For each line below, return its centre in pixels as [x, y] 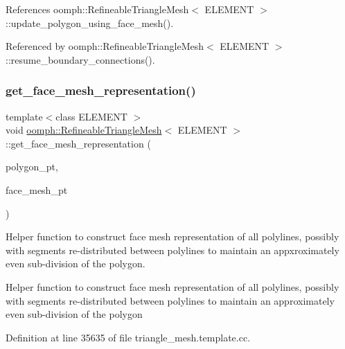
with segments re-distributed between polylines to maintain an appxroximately [172, 250]
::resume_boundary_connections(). [80, 59]
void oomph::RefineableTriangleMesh [84, 130]
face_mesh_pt [37, 189]
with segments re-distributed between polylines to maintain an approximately [170, 300]
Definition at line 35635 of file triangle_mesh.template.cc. [128, 337]
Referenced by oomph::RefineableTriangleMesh [105, 46]
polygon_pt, [32, 167]
